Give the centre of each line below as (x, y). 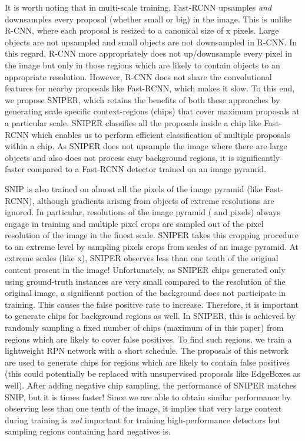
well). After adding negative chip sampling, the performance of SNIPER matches (151, 385)
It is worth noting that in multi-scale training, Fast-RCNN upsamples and (138, 7)
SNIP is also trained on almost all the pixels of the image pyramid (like (134, 188)
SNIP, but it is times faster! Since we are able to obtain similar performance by (148, 396)
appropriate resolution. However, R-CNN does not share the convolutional (138, 76)
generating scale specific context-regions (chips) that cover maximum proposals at (152, 111)
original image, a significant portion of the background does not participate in (145, 293)
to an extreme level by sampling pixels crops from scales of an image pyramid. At (152, 246)
